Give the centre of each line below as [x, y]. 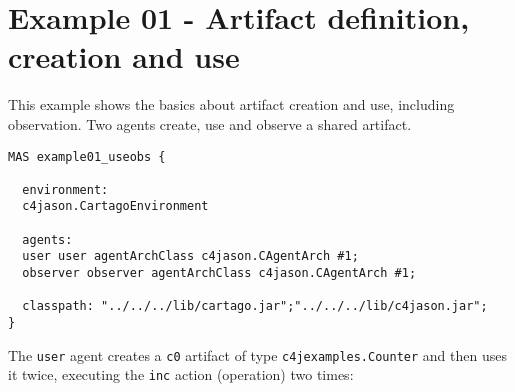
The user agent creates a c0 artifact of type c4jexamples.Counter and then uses [257, 354]
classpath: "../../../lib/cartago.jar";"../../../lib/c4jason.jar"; [255, 306]
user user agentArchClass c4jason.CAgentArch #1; [190, 256]
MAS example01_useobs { [87, 156]
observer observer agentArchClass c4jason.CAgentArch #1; [219, 273]
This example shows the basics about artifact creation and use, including [231, 104]
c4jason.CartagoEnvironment [115, 206]
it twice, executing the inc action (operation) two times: [181, 374]
